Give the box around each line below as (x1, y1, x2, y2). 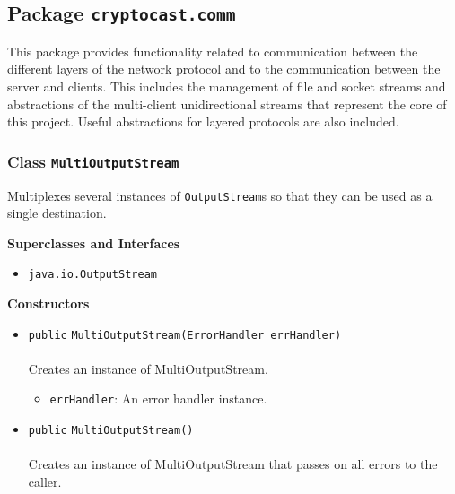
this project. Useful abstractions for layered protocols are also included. (7, 112, 399, 131)
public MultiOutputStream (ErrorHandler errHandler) (28, 328, 342, 342)
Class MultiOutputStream (7, 150, 179, 172)
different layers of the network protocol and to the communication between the (7, 59, 441, 78)
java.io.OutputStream (28, 268, 157, 282)
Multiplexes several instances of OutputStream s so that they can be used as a (7, 186, 433, 204)
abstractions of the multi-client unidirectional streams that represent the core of (7, 94, 447, 113)
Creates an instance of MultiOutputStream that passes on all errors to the (28, 455, 438, 473)
